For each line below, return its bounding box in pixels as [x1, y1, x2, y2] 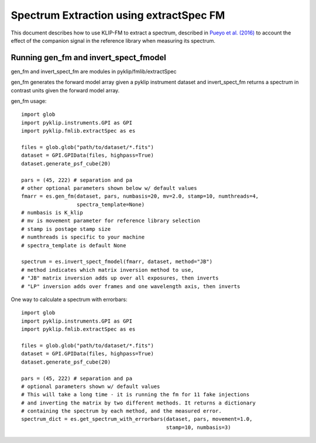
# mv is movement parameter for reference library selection [21, 217, 200, 224]
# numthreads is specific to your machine [21, 234, 145, 241]
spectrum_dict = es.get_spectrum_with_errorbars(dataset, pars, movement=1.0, [21, 416, 253, 423]
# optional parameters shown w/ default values [21, 383, 160, 390]
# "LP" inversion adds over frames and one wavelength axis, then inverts [21, 283, 241, 289]
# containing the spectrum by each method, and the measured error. [21, 408, 222, 414]
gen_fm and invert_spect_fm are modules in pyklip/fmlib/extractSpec [11, 68, 177, 75]
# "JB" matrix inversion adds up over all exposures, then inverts [21, 275, 219, 282]
